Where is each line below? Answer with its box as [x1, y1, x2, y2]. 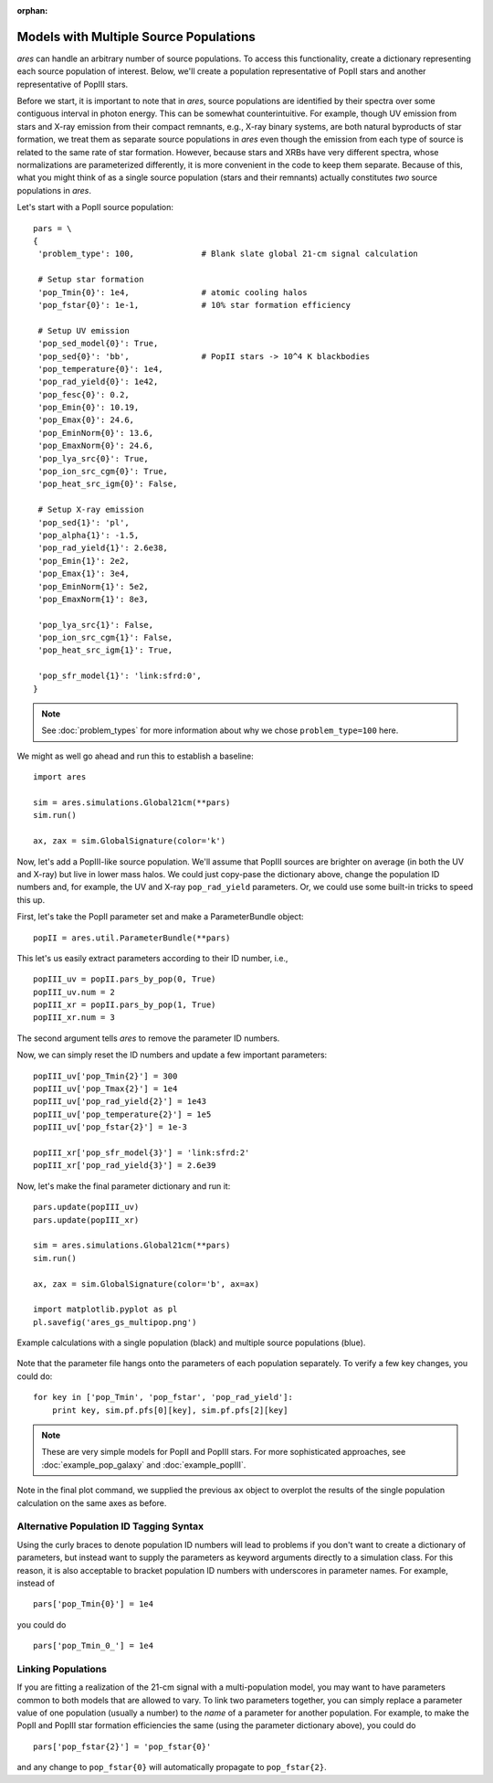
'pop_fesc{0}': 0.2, [37, 389, 130, 399]
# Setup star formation [37, 274, 144, 285]
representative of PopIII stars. [16, 79, 129, 90]
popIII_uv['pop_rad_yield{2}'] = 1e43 [33, 1097, 207, 1107]
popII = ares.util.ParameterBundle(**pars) [33, 932, 231, 943]
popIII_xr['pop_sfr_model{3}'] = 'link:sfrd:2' [33, 1147, 250, 1158]
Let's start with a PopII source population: [16, 202, 173, 213]
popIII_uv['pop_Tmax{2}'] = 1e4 [33, 1084, 178, 1094]
